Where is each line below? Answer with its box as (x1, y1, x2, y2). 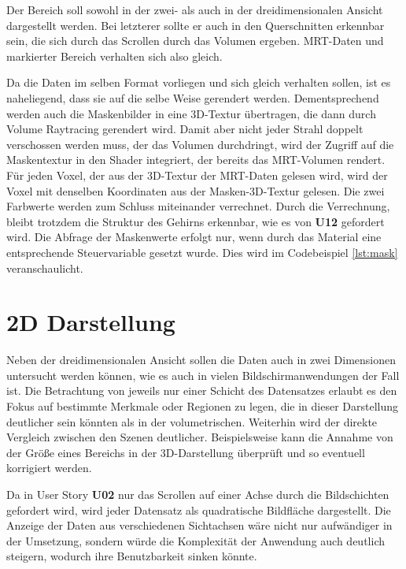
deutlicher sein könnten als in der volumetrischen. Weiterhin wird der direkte (6, 413, 378, 430)
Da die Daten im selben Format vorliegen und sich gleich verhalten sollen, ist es (6, 74, 391, 91)
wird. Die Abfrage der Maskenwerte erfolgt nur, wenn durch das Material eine (6, 229, 382, 245)
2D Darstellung (6, 306, 175, 338)
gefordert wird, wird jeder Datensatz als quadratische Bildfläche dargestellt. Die (6, 501, 391, 518)
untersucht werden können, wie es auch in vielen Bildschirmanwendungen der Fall (6, 366, 400, 383)
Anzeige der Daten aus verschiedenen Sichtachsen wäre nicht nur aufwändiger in (6, 517, 393, 534)
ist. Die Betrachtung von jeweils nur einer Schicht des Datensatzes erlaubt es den (6, 382, 397, 399)
